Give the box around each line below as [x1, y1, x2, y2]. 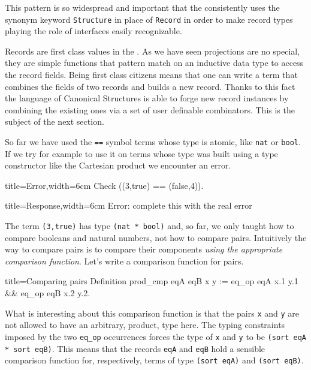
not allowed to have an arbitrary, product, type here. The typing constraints [5, 318, 285, 331]
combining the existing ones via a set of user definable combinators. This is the [5, 103, 295, 116]
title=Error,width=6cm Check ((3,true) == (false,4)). [5, 179, 204, 191]
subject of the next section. [5, 115, 104, 128]
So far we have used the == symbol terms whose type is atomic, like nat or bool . [5, 136, 301, 148]
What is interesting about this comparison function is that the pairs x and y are [5, 306, 300, 319]
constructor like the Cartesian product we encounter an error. [5, 159, 231, 172]
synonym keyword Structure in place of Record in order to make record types [5, 13, 293, 25]
